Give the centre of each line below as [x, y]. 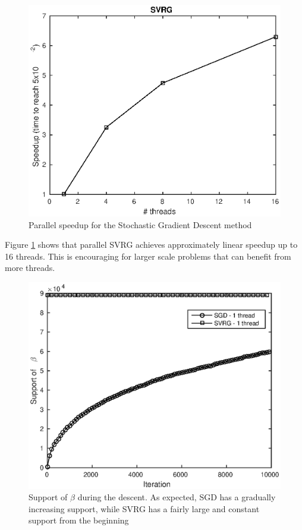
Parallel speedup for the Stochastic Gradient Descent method [140, 224]
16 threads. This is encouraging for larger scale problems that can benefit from [148, 256]
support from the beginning [79, 520]
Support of [48, 497]
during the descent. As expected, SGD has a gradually [177, 497]
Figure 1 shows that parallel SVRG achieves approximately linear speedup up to [151, 245]
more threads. [30, 268]
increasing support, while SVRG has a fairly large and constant [144, 508]
